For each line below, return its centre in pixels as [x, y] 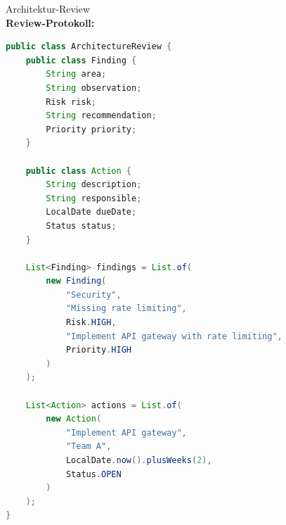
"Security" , [93, 295]
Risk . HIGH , [91, 323]
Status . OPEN [93, 474]
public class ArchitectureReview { [89, 47]
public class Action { [79, 171]
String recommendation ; [101, 116]
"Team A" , [89, 447]
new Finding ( [76, 281]
